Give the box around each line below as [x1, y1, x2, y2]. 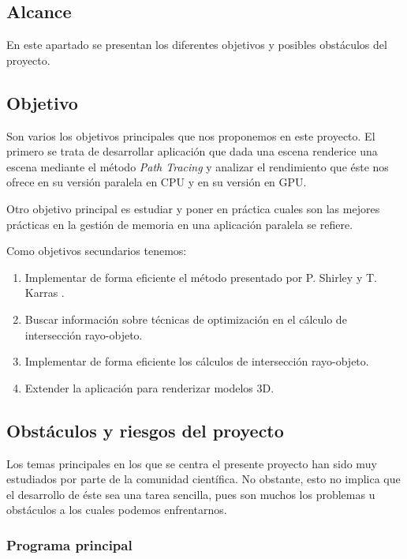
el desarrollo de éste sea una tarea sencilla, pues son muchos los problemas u [6, 486, 375, 502]
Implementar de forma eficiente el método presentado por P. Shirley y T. [24, 268, 377, 285]
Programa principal [6, 535, 133, 554]
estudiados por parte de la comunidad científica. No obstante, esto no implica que [6, 471, 401, 487]
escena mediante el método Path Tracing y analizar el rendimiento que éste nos [6, 158, 389, 174]
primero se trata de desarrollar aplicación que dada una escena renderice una [6, 143, 378, 159]
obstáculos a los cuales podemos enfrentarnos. [6, 501, 227, 518]
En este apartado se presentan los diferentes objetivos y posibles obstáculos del [6, 36, 387, 53]
